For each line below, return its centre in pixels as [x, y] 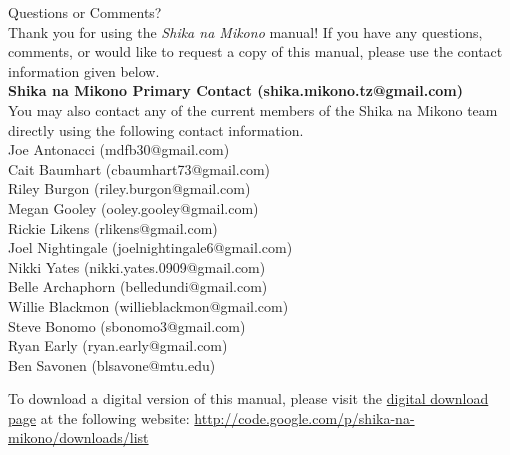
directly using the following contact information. [156, 129]
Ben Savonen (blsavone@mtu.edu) [112, 364]
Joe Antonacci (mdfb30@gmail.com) [119, 149]
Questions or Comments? [85, 12]
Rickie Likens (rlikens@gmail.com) [113, 227]
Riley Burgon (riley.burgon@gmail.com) [129, 188]
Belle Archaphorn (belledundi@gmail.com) [138, 286]
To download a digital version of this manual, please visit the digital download [248, 398]
